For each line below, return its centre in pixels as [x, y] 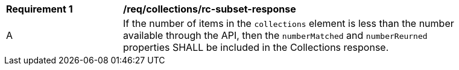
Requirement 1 [40, 9]
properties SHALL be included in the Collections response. [256, 47]
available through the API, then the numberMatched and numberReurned [275, 35]
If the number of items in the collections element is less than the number [289, 23]
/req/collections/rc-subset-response [210, 9]
